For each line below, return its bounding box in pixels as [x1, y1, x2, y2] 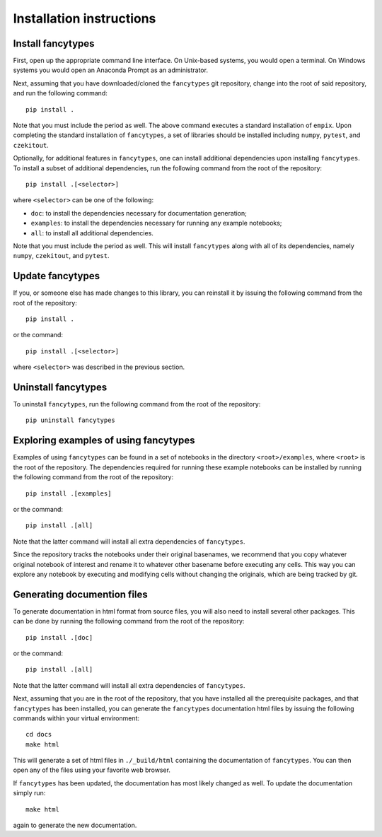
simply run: [13, 789, 46, 797]
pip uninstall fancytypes [25, 416, 116, 424]
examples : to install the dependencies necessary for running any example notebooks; [30, 219, 282, 228]
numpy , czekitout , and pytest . [13, 252, 110, 260]
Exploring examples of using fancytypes [13, 435, 195, 447]
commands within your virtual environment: [13, 714, 140, 722]
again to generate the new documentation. [13, 821, 137, 830]
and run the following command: [13, 89, 108, 98]
